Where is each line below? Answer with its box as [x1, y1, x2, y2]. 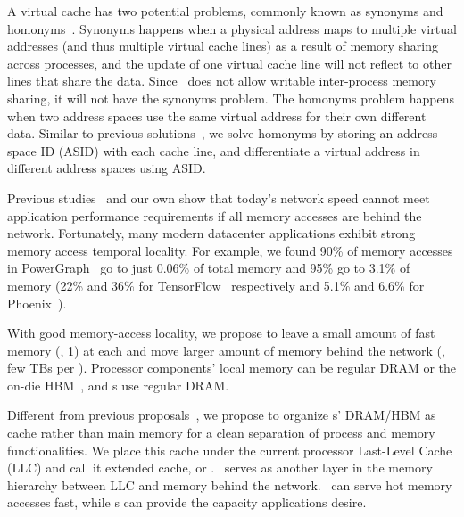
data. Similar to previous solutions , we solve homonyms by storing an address [7, 124, 438, 143]
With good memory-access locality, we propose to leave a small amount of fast [7, 324, 435, 342]
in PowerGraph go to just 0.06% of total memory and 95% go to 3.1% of [7, 258, 410, 277]
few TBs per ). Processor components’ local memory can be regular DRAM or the [7, 358, 456, 377]
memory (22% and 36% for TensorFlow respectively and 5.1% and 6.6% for [7, 275, 425, 294]
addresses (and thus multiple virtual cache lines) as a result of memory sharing [7, 37, 439, 55]
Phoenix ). [7, 293, 67, 312]
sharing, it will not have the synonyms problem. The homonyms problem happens [7, 88, 455, 107]
